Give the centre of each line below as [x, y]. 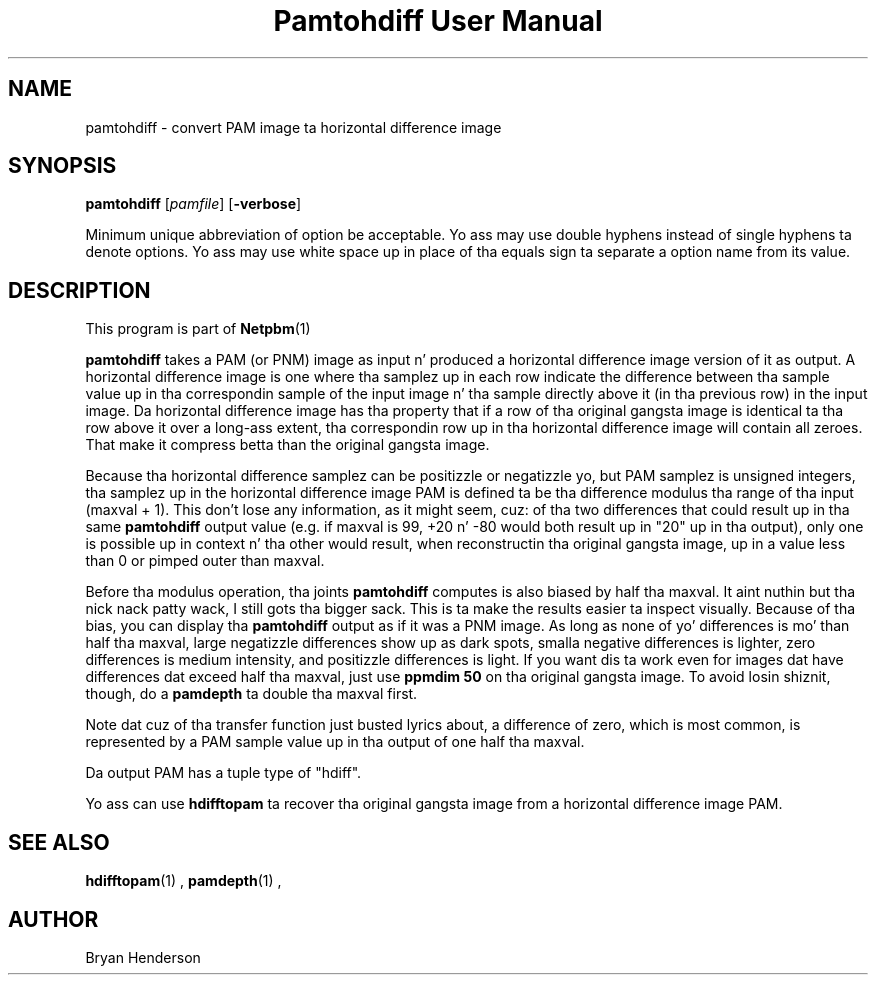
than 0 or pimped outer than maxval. [205, 561]
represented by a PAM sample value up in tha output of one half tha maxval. [335, 742]
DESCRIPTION [79, 290]
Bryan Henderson [143, 957]
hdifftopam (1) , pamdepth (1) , [183, 881]
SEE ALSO [59, 842]
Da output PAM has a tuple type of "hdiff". [223, 773]
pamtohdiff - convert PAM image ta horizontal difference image [293, 127]
